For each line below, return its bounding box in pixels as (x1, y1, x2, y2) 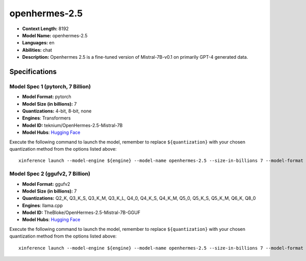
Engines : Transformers (22, 115, 71, 121)
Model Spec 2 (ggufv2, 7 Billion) (9, 170, 90, 177)
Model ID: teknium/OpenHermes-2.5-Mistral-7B (22, 122, 123, 128)
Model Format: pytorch (22, 93, 71, 100)
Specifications (9, 67, 57, 76)
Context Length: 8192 (22, 26, 69, 32)
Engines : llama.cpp (22, 202, 63, 208)
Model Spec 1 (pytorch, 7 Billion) (9, 83, 91, 90)
